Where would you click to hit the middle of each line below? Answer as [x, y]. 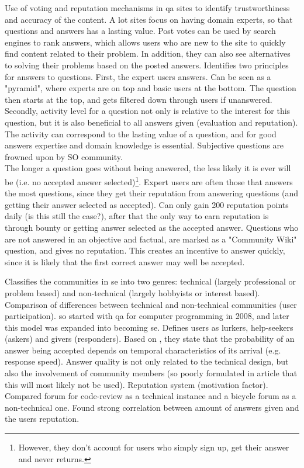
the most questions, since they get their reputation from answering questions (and [151, 193]
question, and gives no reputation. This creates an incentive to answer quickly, [145, 250]
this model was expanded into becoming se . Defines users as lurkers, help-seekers [149, 327]
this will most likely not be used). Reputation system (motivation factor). [137, 384]
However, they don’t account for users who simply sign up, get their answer [154, 447]
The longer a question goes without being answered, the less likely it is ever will [148, 168]
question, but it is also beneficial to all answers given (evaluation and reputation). [151, 122]
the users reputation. [42, 419]
